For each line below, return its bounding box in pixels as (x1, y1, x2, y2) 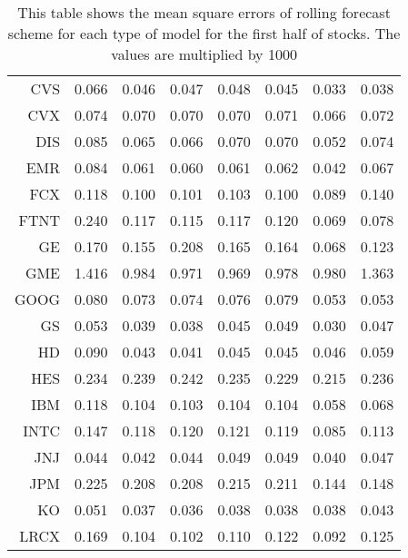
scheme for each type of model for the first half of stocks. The (7, 23, 401, 44)
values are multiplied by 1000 (111, 44, 297, 64)
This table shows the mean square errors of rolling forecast (17, 2, 391, 23)
